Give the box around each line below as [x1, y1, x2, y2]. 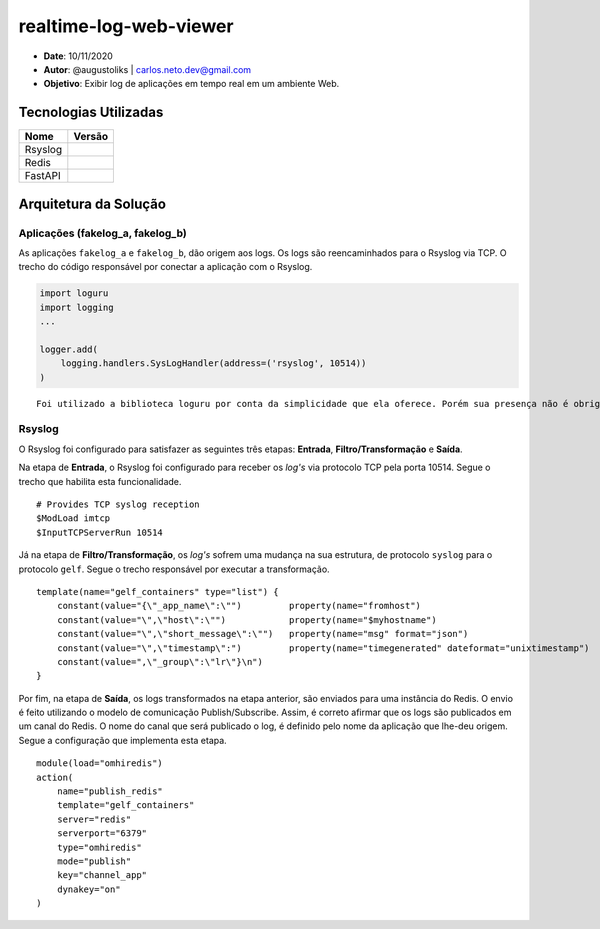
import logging [39, 301, 114, 313]
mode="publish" [56, 856, 132, 867]
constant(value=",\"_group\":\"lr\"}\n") [56, 656, 264, 667]
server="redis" [56, 813, 132, 825]
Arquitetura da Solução [18, 195, 167, 212]
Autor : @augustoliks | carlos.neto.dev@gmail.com [43, 63, 252, 75]
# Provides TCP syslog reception [36, 499, 200, 510]
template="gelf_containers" [56, 800, 195, 811]
